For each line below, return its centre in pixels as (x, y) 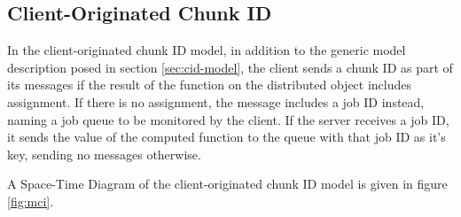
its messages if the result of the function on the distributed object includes (210, 85)
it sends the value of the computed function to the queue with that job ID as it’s (227, 137)
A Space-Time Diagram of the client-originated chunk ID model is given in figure (227, 184)
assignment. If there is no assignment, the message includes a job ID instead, (216, 101)
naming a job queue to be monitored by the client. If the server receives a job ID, (228, 119)
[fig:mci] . (31, 201)
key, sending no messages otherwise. (104, 154)
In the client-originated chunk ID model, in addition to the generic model (207, 50)
